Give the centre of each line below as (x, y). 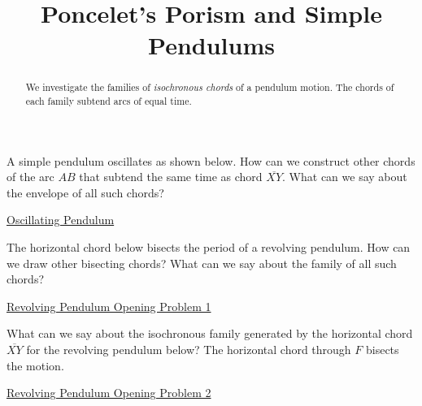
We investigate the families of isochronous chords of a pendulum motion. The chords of (210, 87)
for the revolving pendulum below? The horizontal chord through (189, 350)
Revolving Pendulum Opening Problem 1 (109, 306)
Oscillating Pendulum (61, 220)
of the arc (30, 177)
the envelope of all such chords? (85, 192)
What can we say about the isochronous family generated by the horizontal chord (210, 333)
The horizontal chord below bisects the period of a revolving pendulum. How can (209, 247)
